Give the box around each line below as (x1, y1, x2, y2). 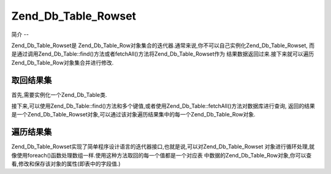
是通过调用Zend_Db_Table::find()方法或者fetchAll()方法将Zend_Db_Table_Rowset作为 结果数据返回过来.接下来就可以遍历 (11, 50, 314, 58)
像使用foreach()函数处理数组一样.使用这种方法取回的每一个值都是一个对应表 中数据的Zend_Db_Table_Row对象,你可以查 (11, 151, 312, 159)
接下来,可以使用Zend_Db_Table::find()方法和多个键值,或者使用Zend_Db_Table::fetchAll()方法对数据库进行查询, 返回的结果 (11, 102, 315, 110)
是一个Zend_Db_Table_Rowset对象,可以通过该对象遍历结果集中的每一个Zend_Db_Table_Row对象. (11, 111, 256, 118)
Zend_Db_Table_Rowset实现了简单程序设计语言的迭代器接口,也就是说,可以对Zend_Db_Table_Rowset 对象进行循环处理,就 (11, 143, 315, 150)
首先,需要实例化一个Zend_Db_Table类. (11, 91, 107, 98)
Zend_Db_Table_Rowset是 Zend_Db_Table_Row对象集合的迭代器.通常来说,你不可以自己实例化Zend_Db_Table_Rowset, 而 (11, 42, 315, 49)
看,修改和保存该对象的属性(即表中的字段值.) (11, 160, 121, 168)
